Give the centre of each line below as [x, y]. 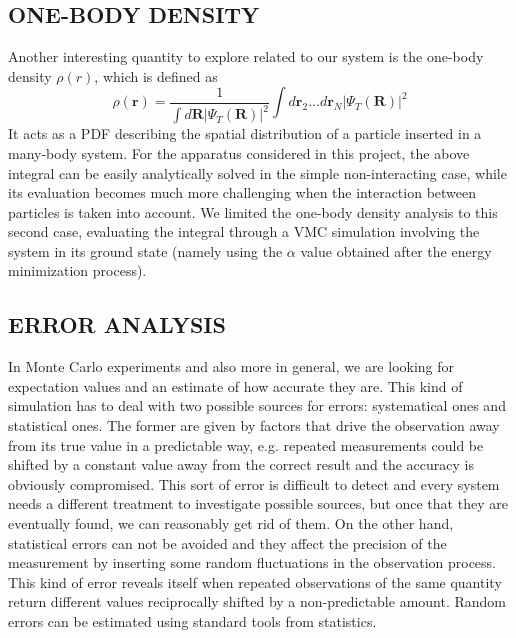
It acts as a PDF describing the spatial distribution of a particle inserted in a [245, 133]
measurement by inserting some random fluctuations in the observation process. [252, 562]
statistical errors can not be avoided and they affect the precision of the [227, 542]
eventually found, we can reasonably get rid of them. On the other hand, [231, 523]
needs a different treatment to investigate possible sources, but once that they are [258, 503]
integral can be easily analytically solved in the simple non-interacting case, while [257, 172]
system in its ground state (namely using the [145, 250]
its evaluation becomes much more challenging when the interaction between [242, 192]
